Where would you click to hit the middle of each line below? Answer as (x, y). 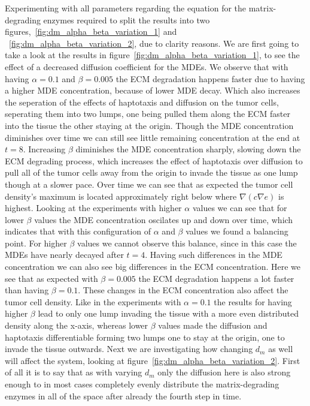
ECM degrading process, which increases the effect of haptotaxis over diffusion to (154, 160)
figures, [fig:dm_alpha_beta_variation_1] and (91, 31)
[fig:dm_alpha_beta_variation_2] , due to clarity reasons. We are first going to (154, 43)
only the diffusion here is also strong (224, 372)
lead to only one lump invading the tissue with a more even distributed (168, 313)
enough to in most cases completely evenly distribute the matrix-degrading (142, 384)
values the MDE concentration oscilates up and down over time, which (164, 219)
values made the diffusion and (213, 325)
